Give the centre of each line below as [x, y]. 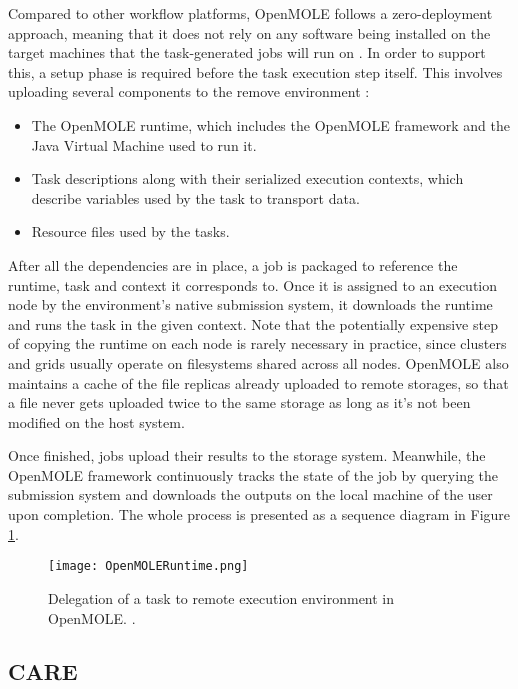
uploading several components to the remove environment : [189, 91]
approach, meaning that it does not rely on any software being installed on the [249, 32]
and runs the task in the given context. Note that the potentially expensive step [253, 323]
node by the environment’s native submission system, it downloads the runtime [250, 304]
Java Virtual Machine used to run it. [144, 144]
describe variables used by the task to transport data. [195, 197]
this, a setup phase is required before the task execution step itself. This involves [255, 71]
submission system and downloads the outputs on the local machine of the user [250, 494]
